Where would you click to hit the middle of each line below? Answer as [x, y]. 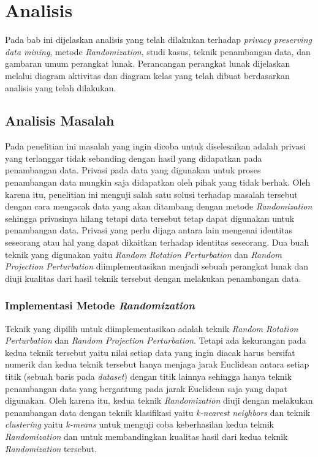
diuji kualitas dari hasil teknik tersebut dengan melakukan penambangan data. [153, 278]
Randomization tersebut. [51, 448]
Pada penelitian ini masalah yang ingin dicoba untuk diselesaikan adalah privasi [155, 146]
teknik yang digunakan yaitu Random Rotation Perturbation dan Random [143, 254]
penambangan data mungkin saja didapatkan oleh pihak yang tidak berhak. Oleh [158, 182]
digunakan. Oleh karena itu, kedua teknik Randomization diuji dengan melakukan [159, 400]
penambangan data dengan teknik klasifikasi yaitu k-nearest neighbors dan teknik [158, 412]
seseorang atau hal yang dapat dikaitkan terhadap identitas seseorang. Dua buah [157, 242]
